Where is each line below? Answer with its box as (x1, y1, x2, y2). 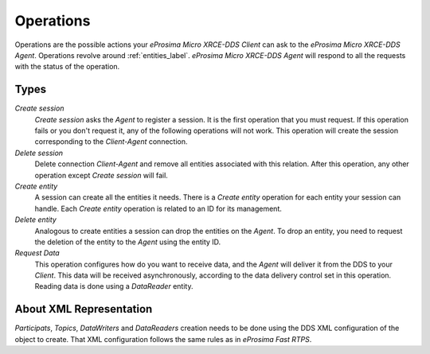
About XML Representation (14, 302, 153, 316)
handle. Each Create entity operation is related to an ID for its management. (34, 204, 282, 213)
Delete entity (14, 215, 57, 224)
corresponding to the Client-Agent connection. (34, 137, 188, 146)
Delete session (14, 148, 64, 158)
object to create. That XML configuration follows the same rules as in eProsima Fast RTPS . (14, 334, 312, 344)
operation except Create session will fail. (34, 170, 169, 180)
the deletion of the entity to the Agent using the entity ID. (34, 237, 221, 247)
